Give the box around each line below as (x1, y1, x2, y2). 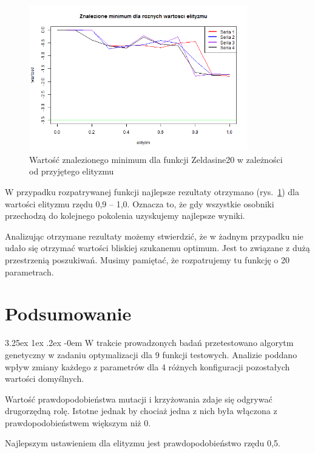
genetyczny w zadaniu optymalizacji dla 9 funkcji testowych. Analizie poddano (5, 348, 297, 361)
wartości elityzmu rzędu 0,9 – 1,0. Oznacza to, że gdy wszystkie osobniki (5, 197, 274, 210)
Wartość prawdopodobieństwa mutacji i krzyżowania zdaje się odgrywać (5, 392, 273, 405)
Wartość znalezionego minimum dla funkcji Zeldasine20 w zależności (29, 153, 283, 165)
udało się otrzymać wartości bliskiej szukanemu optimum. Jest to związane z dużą (5, 241, 310, 254)
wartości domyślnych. (5, 372, 84, 385)
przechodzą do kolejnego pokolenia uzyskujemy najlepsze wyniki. (5, 209, 245, 222)
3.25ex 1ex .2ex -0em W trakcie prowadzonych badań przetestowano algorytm (5, 336, 294, 349)
